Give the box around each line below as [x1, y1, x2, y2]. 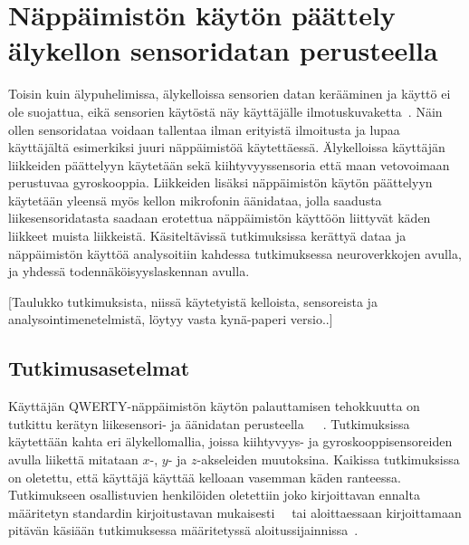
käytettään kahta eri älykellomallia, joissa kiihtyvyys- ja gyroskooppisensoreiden [8, 432, 453, 451]
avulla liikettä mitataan [8, 450, 139, 469]
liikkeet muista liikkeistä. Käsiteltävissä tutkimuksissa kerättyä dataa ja [8, 226, 407, 245]
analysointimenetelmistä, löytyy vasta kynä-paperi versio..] [8, 310, 333, 329]
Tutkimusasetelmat [8, 354, 190, 382]
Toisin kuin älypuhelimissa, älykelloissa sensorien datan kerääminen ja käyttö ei [8, 84, 451, 103]
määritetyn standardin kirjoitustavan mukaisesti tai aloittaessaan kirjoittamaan [8, 502, 462, 521]
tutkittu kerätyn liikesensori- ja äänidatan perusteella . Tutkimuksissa [8, 414, 410, 433]
